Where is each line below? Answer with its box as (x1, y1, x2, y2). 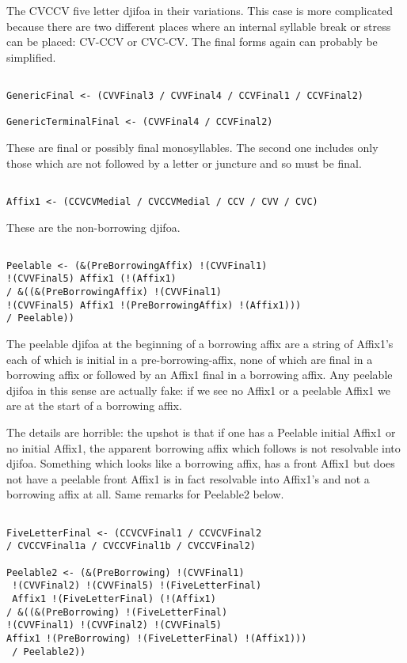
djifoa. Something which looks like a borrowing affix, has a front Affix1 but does (6, 455, 395, 472)
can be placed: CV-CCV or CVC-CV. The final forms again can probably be (6, 33, 378, 50)
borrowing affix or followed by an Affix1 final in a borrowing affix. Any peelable (6, 366, 393, 383)
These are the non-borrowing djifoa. (6, 218, 181, 235)
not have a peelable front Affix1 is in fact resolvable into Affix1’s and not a (6, 470, 370, 487)
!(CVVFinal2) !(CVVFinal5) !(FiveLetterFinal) (12, 580, 262, 592)
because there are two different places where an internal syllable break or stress (6, 17, 391, 34)
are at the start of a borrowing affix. (6, 397, 182, 414)
